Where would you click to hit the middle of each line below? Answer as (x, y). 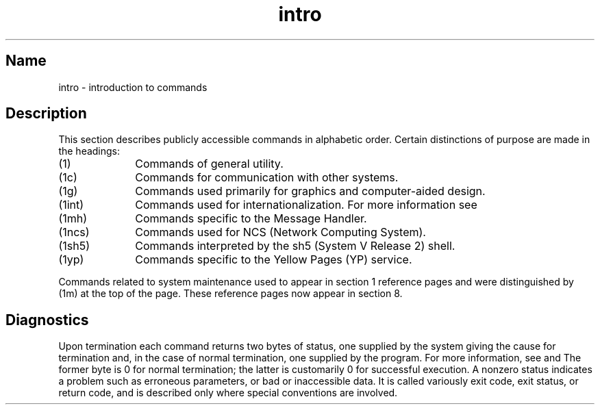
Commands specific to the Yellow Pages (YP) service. (274, 260)
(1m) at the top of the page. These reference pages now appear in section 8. (230, 294)
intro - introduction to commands (133, 87)
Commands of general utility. (209, 164)
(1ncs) (74, 232)
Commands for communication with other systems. (267, 178)
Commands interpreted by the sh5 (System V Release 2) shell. (295, 246)
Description (46, 114)
